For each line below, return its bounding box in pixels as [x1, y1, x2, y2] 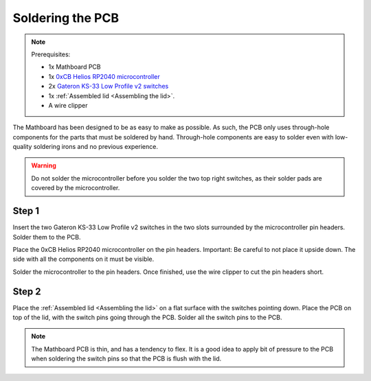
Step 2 [12, 286, 41, 297]
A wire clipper [48, 101, 88, 109]
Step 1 [12, 205, 40, 217]
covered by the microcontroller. [31, 184, 120, 192]
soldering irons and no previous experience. [33, 143, 158, 151]
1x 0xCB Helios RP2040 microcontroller [48, 72, 161, 80]
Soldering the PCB [12, 10, 120, 25]
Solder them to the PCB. [12, 233, 82, 241]
